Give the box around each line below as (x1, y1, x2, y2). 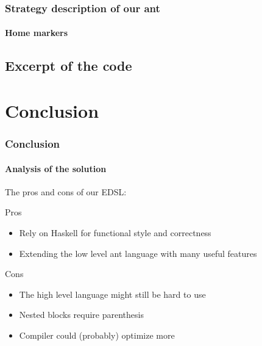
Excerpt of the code (5, 56, 132, 75)
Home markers (5, 26, 68, 39)
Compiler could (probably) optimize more (19, 328, 175, 341)
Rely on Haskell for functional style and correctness (19, 226, 211, 239)
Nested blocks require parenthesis (19, 308, 144, 321)
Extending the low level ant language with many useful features (19, 247, 257, 259)
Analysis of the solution (5, 162, 107, 175)
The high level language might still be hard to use (19, 287, 206, 300)
